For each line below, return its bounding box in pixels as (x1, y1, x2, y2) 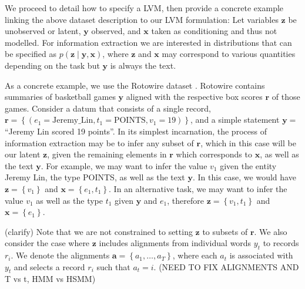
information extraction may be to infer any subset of (5, 136, 194, 149)
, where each (172, 249, 217, 261)
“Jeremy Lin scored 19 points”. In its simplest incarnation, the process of (5, 125, 267, 137)
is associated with (229, 249, 293, 261)
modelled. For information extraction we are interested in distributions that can (5, 36, 292, 48)
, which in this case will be (200, 136, 296, 149)
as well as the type (36, 194, 103, 206)
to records (263, 237, 299, 249)
